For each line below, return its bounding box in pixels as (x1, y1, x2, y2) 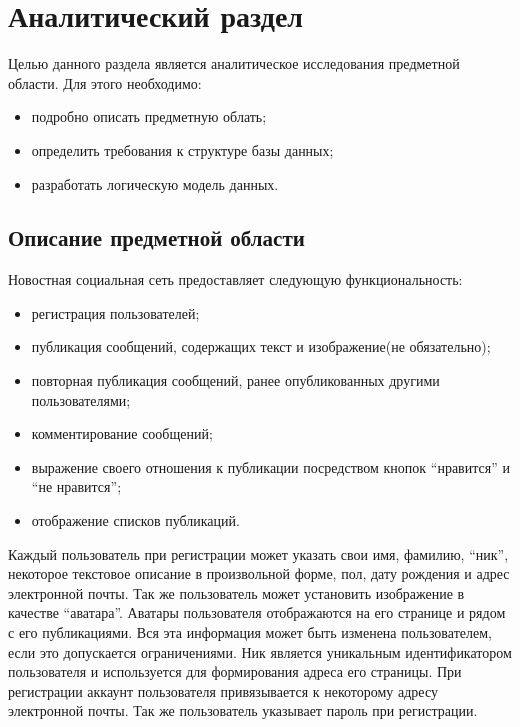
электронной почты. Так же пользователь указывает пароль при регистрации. (8, 700, 478, 721)
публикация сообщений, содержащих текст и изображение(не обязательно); (31, 336, 491, 357)
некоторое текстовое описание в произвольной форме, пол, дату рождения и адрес (8, 563, 510, 584)
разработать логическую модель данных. (31, 173, 279, 194)
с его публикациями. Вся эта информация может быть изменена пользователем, (8, 622, 492, 643)
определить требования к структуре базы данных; (31, 139, 334, 160)
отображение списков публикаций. (31, 510, 240, 531)
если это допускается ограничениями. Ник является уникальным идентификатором (8, 641, 512, 662)
